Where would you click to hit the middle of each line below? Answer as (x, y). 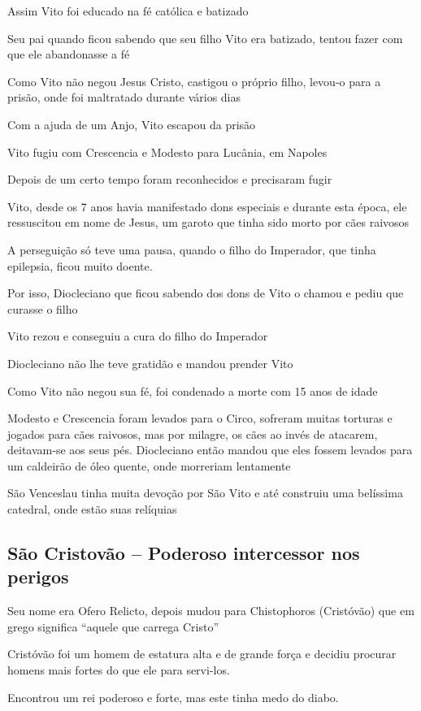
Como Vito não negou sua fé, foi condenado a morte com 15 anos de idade (193, 390)
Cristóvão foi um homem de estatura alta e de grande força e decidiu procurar (202, 654)
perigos (38, 577)
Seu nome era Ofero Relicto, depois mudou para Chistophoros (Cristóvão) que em (211, 611)
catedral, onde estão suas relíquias (92, 509)
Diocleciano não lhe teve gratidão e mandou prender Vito (150, 363)
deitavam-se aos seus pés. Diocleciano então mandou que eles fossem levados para (210, 450)
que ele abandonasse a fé (69, 54)
